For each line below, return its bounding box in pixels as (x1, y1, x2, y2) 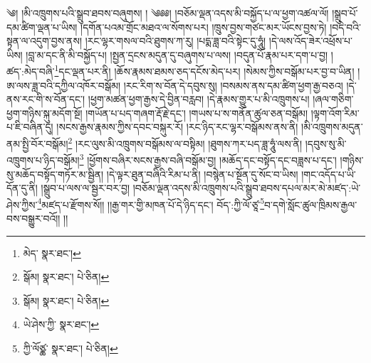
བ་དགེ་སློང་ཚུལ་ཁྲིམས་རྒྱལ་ (264, 197, 357, 212)
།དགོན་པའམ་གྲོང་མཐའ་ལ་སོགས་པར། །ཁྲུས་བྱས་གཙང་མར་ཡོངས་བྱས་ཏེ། (80, 19, 327, 34)
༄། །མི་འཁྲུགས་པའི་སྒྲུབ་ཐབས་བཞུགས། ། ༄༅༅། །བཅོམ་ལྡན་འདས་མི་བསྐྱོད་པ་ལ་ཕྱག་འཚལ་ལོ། (6, 6, 329, 20)
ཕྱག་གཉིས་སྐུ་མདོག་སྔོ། (6, 105, 83, 120)
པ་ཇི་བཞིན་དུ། (6, 119, 53, 134)
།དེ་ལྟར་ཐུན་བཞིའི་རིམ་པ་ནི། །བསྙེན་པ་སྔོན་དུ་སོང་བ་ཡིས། (106, 166, 298, 181)
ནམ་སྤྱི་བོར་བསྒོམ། (6, 136, 68, 151)
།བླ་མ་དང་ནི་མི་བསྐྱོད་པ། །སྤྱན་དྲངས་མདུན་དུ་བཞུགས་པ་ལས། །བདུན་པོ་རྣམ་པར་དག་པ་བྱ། (26, 47, 328, 62)
